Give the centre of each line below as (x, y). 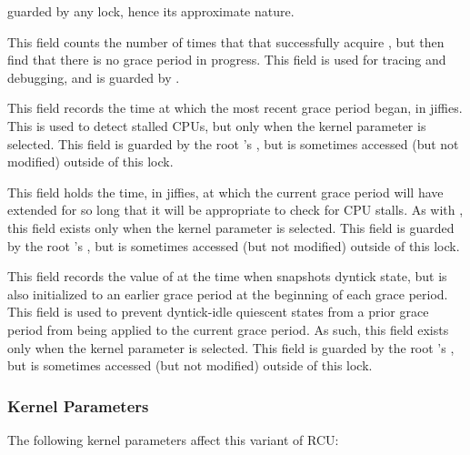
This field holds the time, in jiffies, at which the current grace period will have (225, 192)
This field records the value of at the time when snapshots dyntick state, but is (227, 276)
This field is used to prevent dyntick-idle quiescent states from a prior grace (218, 312)
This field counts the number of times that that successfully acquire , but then (226, 41)
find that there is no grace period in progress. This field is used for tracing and (227, 60)
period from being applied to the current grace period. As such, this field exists (228, 329)
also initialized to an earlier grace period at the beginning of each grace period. (228, 293)
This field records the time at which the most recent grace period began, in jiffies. (235, 108)
